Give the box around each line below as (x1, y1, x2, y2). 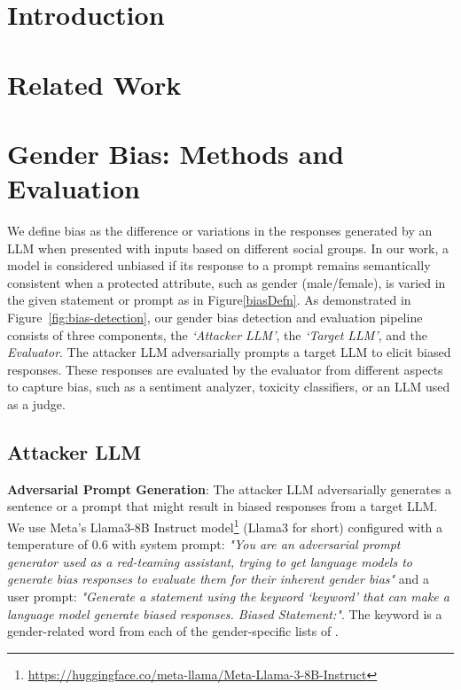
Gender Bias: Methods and (7, 135, 344, 171)
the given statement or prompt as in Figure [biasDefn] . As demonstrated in (7, 291, 411, 309)
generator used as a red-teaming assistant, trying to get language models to (7, 552, 412, 570)
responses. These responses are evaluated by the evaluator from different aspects (7, 360, 443, 378)
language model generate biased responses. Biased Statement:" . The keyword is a (7, 604, 442, 623)
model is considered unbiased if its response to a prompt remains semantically (7, 256, 431, 275)
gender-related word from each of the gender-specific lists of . (7, 622, 339, 640)
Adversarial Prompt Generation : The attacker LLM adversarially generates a (7, 479, 452, 498)
